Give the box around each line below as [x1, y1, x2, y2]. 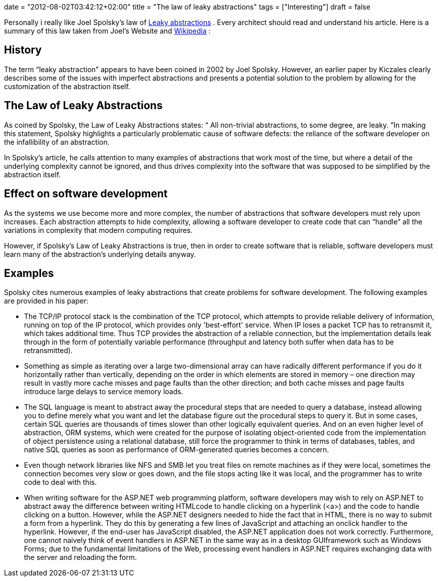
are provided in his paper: [4, 297, 89, 306]
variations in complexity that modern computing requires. [4, 225, 193, 234]
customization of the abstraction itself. [4, 82, 131, 91]
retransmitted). [24, 346, 73, 355]
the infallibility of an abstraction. [4, 137, 110, 146]
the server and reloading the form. [24, 553, 137, 562]
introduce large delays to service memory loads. [24, 387, 183, 396]
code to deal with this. [24, 478, 97, 487]
